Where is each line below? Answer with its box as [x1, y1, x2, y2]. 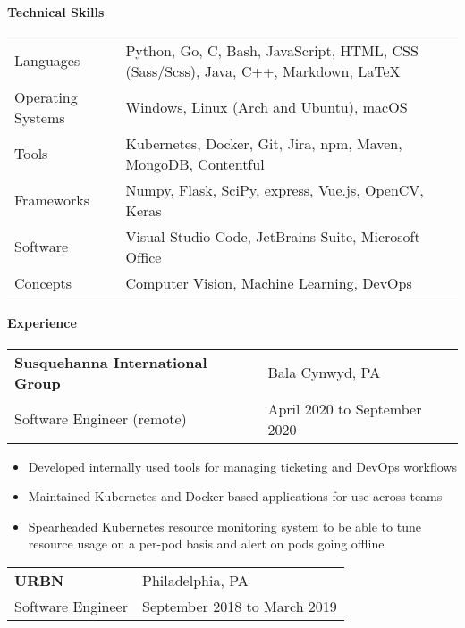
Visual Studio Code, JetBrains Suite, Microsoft [125, 225, 420, 247]
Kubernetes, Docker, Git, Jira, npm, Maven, [125, 132, 402, 154]
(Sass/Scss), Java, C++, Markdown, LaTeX [125, 60, 401, 81]
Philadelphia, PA [142, 569, 249, 590]
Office [125, 246, 162, 267]
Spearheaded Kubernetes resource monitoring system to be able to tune [28, 516, 421, 535]
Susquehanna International [14, 351, 207, 373]
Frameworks [14, 189, 89, 211]
